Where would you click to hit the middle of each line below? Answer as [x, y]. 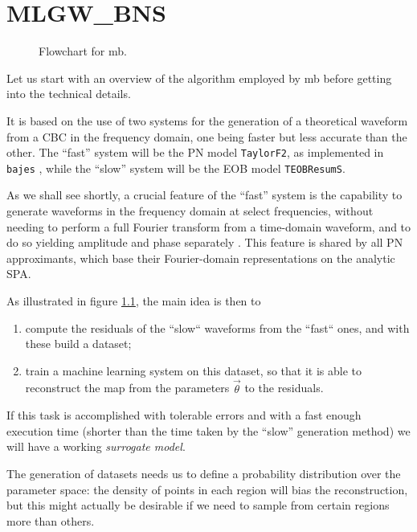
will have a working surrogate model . [96, 446]
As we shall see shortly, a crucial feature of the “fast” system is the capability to [204, 195]
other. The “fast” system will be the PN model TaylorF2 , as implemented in [195, 152]
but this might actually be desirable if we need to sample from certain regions [198, 505]
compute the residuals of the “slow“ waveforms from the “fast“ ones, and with [217, 327]
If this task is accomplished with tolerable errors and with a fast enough [184, 415]
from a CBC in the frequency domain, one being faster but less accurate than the [207, 136]
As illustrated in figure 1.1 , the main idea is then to [134, 300]
